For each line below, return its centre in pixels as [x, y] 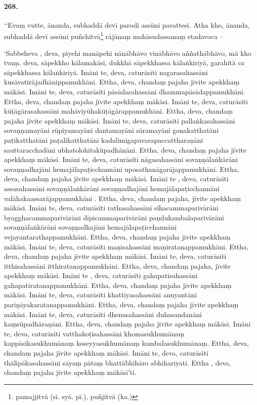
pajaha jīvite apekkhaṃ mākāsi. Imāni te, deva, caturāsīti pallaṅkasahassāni [120, 120]
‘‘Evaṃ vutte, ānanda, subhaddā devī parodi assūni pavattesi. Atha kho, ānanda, [127, 24]
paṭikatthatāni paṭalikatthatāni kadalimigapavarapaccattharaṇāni [104, 140]
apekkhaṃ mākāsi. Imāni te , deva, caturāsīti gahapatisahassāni [101, 275]
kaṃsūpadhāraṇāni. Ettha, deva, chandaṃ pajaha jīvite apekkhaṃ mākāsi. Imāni [128, 324]
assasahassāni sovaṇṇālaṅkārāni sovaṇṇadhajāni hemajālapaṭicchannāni [112, 188]
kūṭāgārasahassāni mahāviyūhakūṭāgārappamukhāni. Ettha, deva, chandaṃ [118, 111]
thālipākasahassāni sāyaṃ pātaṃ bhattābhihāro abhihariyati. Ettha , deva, [118, 362]
